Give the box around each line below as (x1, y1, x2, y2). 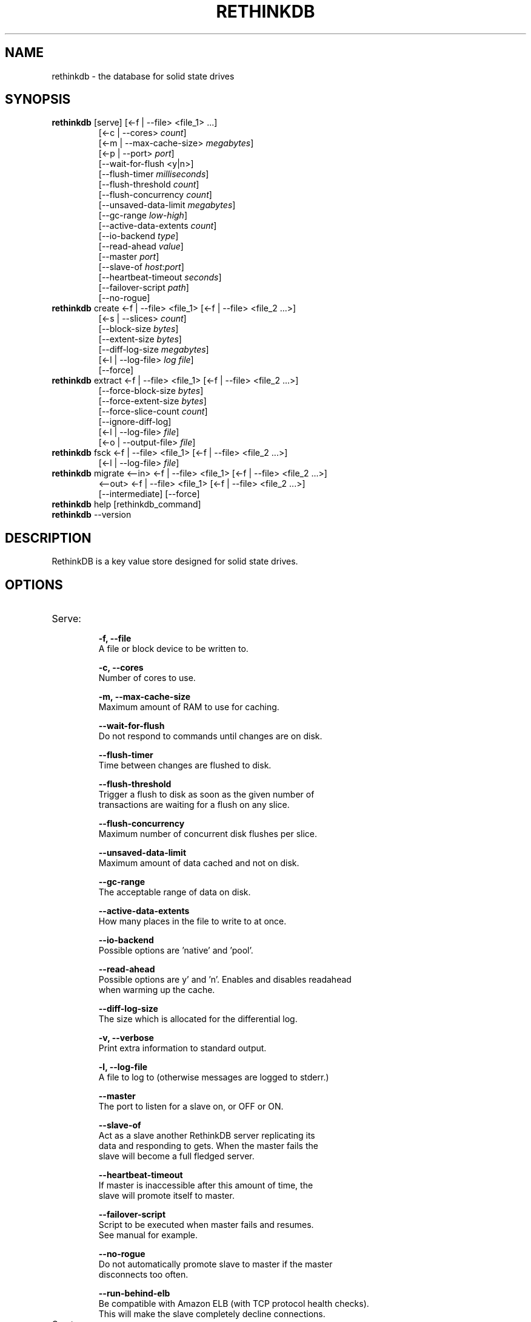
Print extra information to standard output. (98, 1043, 267, 1054)
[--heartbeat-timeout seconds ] (98, 272, 222, 283)
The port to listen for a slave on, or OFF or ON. (98, 1101, 284, 1112)
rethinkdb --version (52, 509, 132, 520)
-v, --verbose (98, 1032, 154, 1043)
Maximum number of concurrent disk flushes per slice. (98, 829, 318, 839)
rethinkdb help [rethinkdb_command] (52, 499, 201, 510)
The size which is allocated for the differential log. (98, 1014, 298, 1025)
